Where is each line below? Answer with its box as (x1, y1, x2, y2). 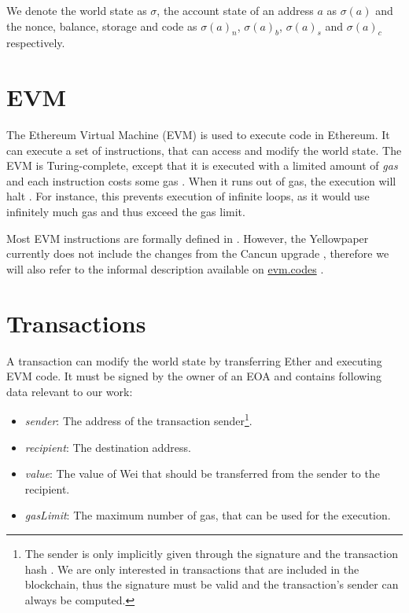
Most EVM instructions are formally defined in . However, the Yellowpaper (6, 229, 369, 246)
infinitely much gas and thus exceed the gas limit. (6, 204, 245, 220)
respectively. (6, 35, 65, 51)
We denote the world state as (6, 2, 147, 18)
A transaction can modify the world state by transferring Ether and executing (6, 352, 382, 369)
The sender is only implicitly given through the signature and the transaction (24, 545, 398, 561)
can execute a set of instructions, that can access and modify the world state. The (6, 141, 402, 158)
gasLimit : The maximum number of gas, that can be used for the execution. (24, 507, 391, 523)
